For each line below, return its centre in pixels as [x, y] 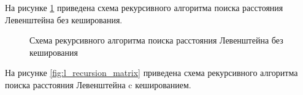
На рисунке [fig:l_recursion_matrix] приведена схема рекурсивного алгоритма [151, 73]
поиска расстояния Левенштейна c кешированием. [98, 84]
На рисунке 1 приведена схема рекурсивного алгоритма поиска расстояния [144, 7]
